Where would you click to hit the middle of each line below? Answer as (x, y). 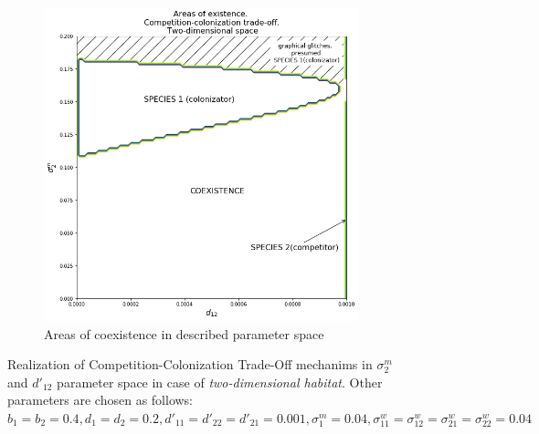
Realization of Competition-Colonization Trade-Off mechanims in (190, 364)
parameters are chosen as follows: (100, 400)
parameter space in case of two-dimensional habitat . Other (220, 382)
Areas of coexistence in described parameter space (184, 333)
